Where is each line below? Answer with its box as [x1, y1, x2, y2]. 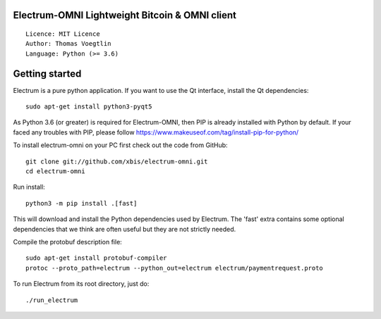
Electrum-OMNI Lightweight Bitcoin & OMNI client [13, 9, 236, 21]
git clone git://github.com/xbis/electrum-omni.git [25, 157, 208, 165]
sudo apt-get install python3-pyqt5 [25, 103, 152, 111]
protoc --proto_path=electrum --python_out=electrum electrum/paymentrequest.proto [25, 264, 324, 272]
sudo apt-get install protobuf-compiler [25, 254, 167, 262]
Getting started [13, 68, 82, 80]
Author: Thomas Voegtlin [25, 39, 111, 48]
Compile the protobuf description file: [13, 238, 123, 246]
